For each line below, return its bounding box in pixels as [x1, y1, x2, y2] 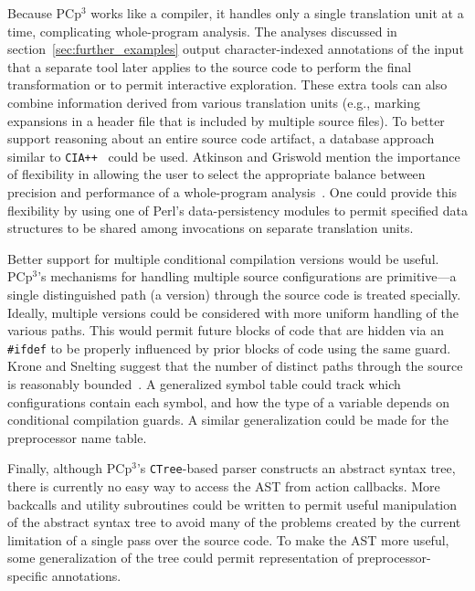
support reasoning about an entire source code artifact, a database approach [7, 129, 435, 148]
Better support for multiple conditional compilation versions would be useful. [7, 248, 439, 268]
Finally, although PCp [7, 459, 132, 478]
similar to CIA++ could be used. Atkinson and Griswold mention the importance [7, 146, 460, 165]
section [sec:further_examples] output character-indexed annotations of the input [7, 39, 464, 58]
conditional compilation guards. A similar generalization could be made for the [7, 410, 449, 429]
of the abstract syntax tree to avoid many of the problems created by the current [7, 512, 461, 532]
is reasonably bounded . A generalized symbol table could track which [7, 375, 401, 393]
